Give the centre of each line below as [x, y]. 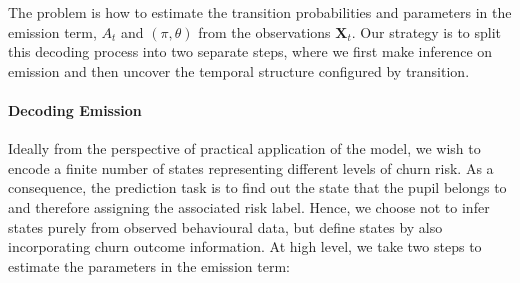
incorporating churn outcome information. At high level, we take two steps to [245, 246]
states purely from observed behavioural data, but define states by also [225, 226]
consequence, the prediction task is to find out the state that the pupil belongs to [257, 187]
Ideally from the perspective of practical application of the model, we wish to [244, 148]
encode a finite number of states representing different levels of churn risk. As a [251, 167]
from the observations [264, 31]
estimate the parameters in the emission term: [149, 265]
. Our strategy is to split [426, 31]
